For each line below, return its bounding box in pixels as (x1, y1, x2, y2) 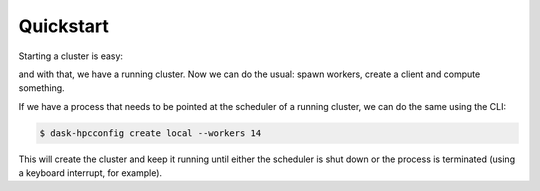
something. (18, 82, 65, 94)
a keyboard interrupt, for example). (18, 167, 163, 179)
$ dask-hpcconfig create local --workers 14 (39, 127, 262, 139)
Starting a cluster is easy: (18, 50, 124, 62)
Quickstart (18, 15, 110, 37)
